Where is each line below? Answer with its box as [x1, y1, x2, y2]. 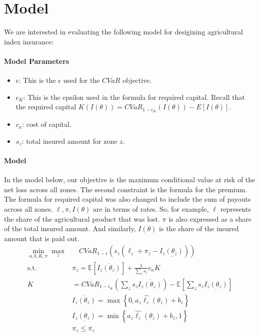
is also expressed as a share [168, 213, 251, 224]
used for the [63, 75, 100, 85]
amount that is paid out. [4, 233, 79, 243]
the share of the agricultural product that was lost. [4, 213, 160, 224]
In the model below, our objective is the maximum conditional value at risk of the [4, 174, 255, 185]
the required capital [15, 101, 76, 112]
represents [220, 203, 251, 214]
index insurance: [4, 36, 54, 46]
